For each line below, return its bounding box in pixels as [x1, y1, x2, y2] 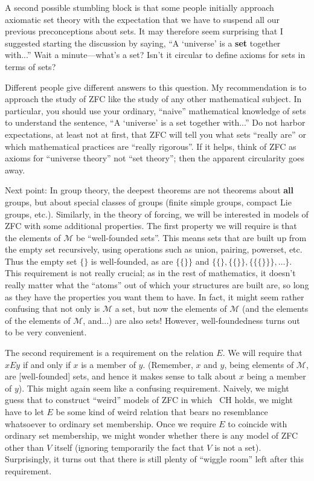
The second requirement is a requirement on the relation [5, 346, 214, 359]
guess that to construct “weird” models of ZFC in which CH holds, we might [5, 393, 293, 406]
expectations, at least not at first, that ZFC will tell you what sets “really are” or [5, 128, 306, 140]
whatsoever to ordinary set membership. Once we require [5, 417, 216, 430]
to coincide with [228, 417, 287, 430]
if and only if [22, 358, 71, 370]
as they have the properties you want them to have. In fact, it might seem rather [5, 290, 304, 303]
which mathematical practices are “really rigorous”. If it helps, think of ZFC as [5, 140, 296, 152]
